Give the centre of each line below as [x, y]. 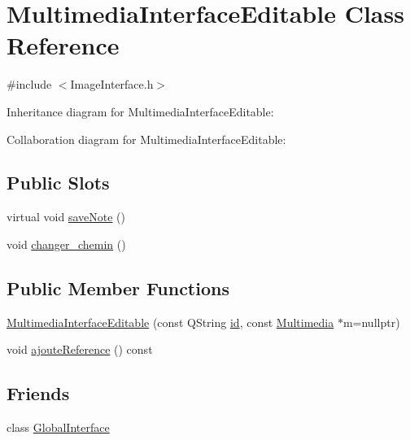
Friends [38, 393]
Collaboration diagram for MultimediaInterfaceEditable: [146, 139]
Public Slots [58, 183]
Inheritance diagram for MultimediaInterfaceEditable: [140, 111]
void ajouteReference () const [80, 349]
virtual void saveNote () [66, 217]
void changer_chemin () [66, 244]
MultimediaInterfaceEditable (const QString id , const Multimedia [170, 322]
